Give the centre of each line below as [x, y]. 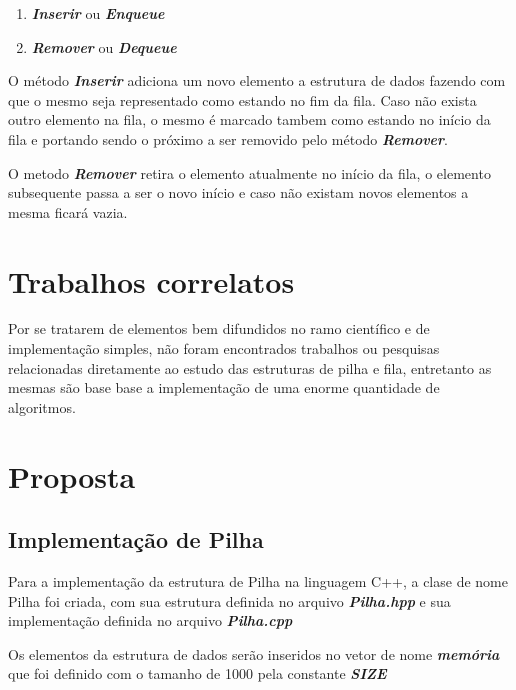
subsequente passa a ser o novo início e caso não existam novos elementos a [238, 192]
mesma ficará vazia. [68, 211]
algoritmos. [42, 406]
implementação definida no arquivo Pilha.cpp [150, 620]
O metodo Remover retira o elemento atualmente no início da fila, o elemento [249, 172]
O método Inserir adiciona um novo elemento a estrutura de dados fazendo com [257, 80]
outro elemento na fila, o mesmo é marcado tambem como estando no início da [249, 119]
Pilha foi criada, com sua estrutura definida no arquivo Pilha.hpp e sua [229, 600]
